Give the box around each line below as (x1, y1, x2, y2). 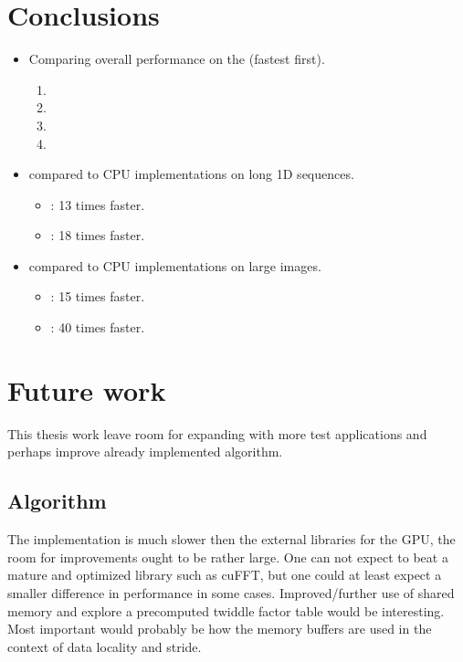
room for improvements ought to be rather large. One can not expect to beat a (7, 547, 448, 566)
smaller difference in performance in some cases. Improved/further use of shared (7, 583, 455, 602)
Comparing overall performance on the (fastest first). (28, 49, 325, 68)
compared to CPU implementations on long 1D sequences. (28, 164, 354, 184)
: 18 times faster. (50, 226, 145, 245)
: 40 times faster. (50, 318, 145, 337)
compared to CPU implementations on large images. (28, 256, 321, 275)
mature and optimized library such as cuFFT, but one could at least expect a (7, 565, 442, 584)
